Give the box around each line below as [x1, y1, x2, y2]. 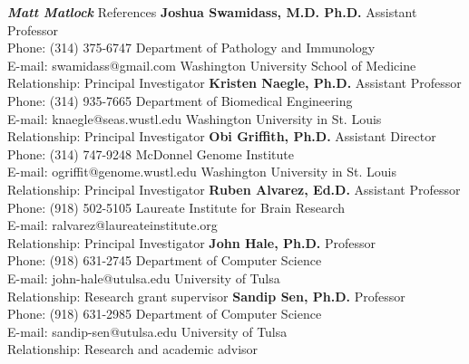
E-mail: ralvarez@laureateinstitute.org [7, 216, 218, 235]
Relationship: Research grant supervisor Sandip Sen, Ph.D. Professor [7, 286, 405, 305]
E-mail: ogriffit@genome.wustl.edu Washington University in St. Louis [7, 162, 396, 181]
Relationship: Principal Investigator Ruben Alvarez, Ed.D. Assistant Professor [7, 179, 461, 198]
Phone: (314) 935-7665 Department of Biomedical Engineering [7, 91, 353, 110]
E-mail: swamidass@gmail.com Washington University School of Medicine [7, 55, 416, 74]
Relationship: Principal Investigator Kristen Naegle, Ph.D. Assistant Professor [7, 73, 462, 92]
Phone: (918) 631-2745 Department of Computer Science [7, 251, 322, 270]
